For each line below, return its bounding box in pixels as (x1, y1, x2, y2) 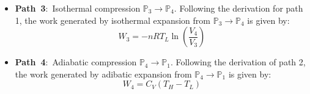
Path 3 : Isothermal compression (15, 2, 141, 14)
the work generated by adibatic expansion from (15, 67, 192, 80)
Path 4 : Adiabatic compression (15, 56, 137, 68)
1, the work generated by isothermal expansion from (15, 13, 210, 26)
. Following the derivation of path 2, (170, 56, 306, 68)
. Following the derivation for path (174, 2, 303, 14)
